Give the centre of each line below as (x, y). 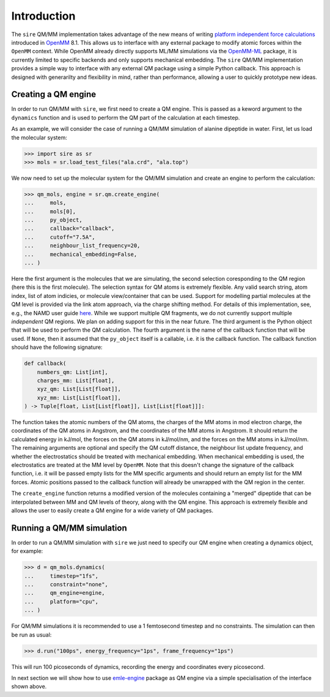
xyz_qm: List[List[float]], (79, 389)
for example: (27, 551)
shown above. (29, 687)
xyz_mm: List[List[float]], (79, 397)
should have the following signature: (57, 347)
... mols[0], (50, 211)
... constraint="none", (66, 585)
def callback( (45, 363)
